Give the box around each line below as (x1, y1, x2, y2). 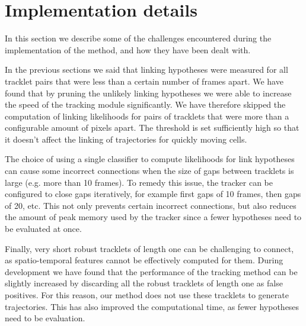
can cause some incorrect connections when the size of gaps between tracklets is (5, 164, 294, 177)
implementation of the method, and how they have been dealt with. (5, 43, 251, 56)
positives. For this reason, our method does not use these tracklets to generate (5, 289, 289, 301)
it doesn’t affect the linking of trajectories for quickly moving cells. (5, 133, 247, 145)
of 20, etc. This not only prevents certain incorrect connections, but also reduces (5, 199, 297, 211)
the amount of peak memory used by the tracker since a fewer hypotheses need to (5, 211, 302, 223)
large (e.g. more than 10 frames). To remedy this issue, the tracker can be (5, 176, 273, 188)
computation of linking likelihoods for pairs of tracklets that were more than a (5, 109, 289, 122)
